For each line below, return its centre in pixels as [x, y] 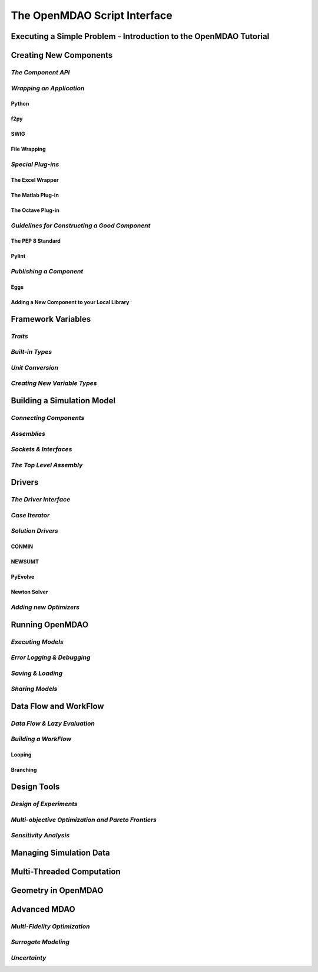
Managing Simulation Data [60, 852]
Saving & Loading [37, 673]
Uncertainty [29, 958]
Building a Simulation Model [63, 401]
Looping [21, 755]
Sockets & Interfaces [42, 449]
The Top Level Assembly [47, 465]
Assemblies [28, 433]
